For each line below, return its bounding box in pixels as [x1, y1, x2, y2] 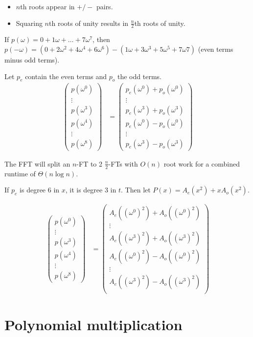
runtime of [4, 168, 36, 178]
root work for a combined [163, 158, 240, 168]
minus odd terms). [4, 55, 60, 65]
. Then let [121, 185, 151, 195]
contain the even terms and [25, 71, 107, 81]
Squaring [16, 18, 43, 28]
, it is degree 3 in [65, 185, 116, 195]
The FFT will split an [4, 158, 70, 168]
